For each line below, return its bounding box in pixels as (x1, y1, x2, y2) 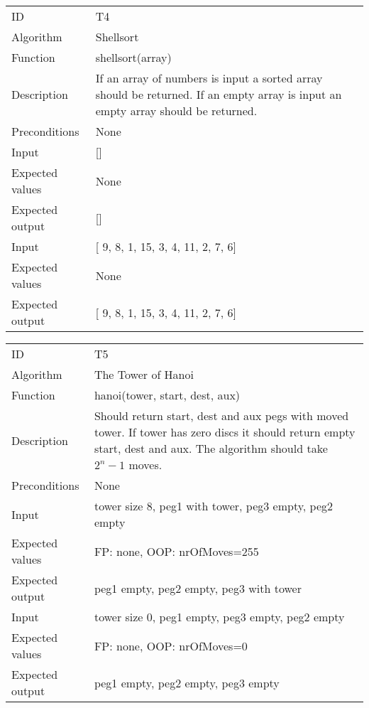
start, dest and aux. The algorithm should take (94, 440, 328, 456)
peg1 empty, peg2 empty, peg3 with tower (94, 579, 302, 596)
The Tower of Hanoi (94, 366, 194, 382)
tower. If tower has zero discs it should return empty (94, 424, 356, 440)
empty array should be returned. (95, 102, 258, 119)
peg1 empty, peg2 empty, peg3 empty (94, 674, 280, 691)
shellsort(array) (95, 49, 172, 65)
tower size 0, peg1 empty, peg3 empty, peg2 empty (94, 608, 345, 625)
